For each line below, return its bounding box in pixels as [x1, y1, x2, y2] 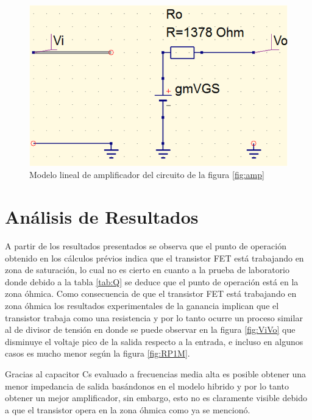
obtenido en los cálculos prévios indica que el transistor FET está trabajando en [5, 251, 304, 264]
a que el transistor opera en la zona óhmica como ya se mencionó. [5, 403, 250, 416]
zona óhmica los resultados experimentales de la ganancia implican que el [5, 299, 279, 312]
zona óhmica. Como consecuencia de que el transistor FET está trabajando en [5, 287, 297, 300]
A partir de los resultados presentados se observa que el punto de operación [5, 240, 286, 252]
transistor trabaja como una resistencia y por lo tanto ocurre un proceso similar [5, 311, 303, 324]
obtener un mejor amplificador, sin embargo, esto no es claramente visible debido [5, 391, 307, 404]
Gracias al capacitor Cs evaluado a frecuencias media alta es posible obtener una [5, 367, 307, 380]
